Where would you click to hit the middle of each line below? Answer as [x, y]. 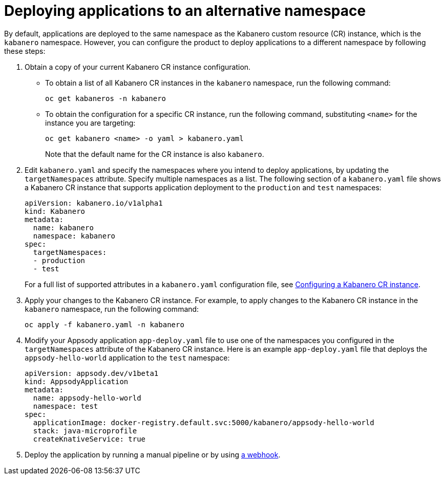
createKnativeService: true [89, 439]
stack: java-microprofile [85, 431]
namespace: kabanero [74, 236]
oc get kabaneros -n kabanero [106, 98]
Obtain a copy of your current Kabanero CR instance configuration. [138, 67]
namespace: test [66, 406]
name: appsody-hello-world [87, 398]
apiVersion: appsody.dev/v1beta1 [92, 373]
